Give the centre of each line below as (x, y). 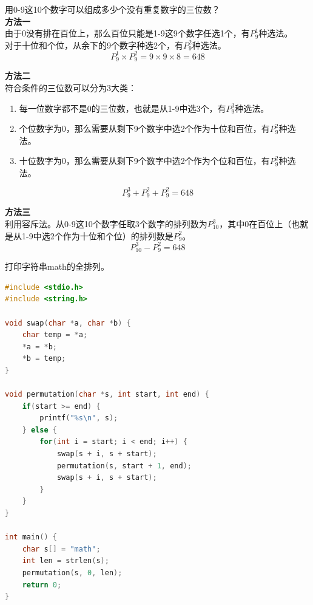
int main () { (31, 537)
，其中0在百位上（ (255, 224)
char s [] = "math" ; (61, 549)
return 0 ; (42, 585)
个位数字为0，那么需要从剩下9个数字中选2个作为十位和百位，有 (144, 128)
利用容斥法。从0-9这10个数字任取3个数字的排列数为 (106, 224)
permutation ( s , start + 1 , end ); (124, 466)
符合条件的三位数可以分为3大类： (71, 87)
